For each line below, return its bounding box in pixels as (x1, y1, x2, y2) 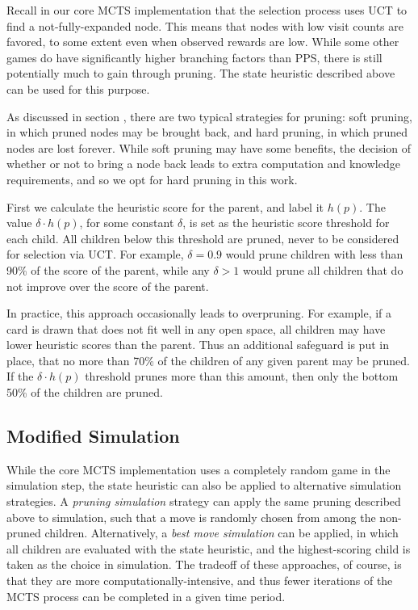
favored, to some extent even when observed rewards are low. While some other (6, 33, 399, 50)
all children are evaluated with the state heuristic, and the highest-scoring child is (6, 540, 411, 557)
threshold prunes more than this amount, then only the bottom (85, 368, 399, 385)
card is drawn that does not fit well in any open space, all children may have (6, 320, 386, 337)
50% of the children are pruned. (6, 384, 163, 401)
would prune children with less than (225, 246, 403, 263)
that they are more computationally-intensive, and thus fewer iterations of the (6, 572, 393, 589)
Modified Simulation (6, 423, 180, 448)
